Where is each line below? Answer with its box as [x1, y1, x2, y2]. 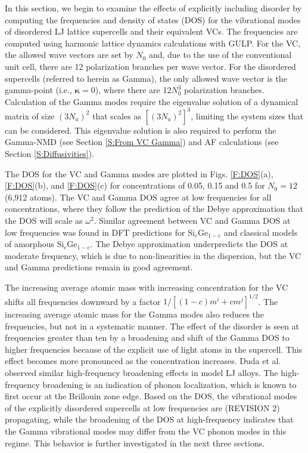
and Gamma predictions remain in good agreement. [5, 261, 193, 273]
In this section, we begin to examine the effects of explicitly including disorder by [5, 2, 302, 14]
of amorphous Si [5, 238, 64, 250]
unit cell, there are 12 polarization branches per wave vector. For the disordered [5, 60, 296, 72]
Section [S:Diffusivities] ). [5, 147, 95, 160]
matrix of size [5, 109, 55, 122]
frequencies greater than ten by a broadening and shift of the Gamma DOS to [5, 331, 290, 344]
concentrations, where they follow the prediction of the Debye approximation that [5, 202, 303, 215]
